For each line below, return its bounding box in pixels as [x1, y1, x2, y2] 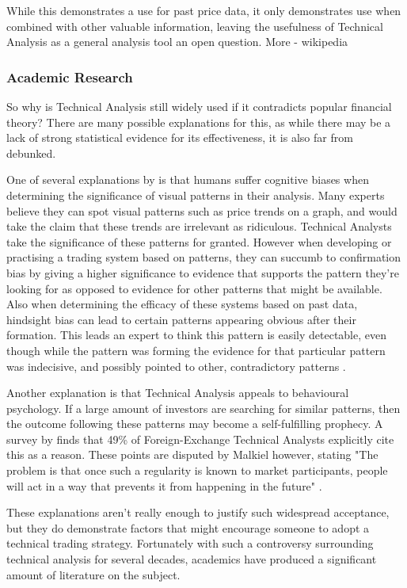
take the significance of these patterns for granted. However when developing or [6, 233, 392, 250]
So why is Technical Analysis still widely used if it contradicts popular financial [6, 98, 392, 114]
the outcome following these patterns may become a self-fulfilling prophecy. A [6, 415, 383, 432]
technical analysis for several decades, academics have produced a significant [6, 551, 377, 567]
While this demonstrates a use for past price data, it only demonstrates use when [6, 2, 401, 18]
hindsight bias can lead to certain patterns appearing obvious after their [6, 311, 356, 327]
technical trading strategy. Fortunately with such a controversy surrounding [6, 535, 374, 552]
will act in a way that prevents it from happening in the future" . [6, 477, 322, 494]
